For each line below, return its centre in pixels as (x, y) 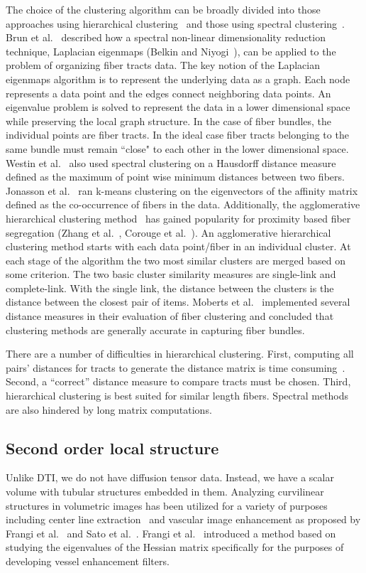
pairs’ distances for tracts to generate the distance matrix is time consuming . (176, 367)
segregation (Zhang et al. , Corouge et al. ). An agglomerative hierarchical (168, 232)
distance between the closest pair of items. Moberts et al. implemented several (178, 302)
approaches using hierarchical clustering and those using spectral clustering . (175, 23)
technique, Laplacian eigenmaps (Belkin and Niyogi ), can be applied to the (171, 51)
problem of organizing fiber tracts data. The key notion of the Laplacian (163, 65)
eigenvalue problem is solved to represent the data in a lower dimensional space (178, 107)
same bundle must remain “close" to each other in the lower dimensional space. (177, 148)
